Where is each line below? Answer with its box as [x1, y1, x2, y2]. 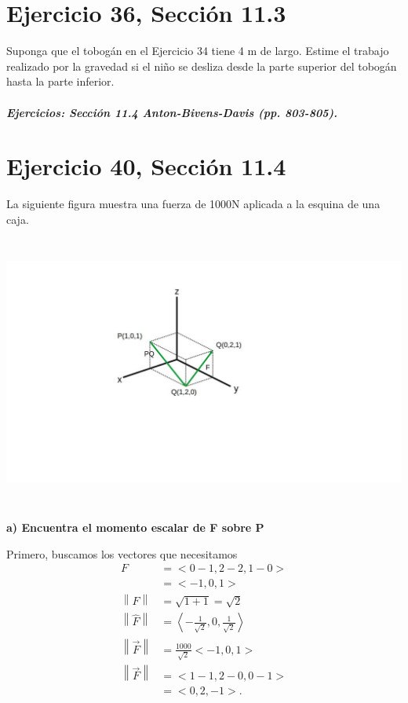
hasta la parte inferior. [6, 73, 115, 90]
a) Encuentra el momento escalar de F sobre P [6, 519, 264, 536]
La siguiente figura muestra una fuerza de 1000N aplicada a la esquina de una [6, 196, 381, 212]
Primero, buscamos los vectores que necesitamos [6, 545, 238, 562]
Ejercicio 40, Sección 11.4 [6, 150, 286, 182]
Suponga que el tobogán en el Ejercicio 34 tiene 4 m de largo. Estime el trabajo [6, 42, 389, 59]
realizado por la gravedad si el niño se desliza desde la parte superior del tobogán [6, 57, 397, 74]
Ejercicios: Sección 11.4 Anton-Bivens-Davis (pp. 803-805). [6, 104, 338, 120]
